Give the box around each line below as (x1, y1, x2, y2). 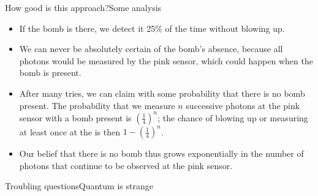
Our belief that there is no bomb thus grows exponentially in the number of (19, 147, 304, 160)
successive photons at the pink (186, 99, 300, 111)
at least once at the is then (19, 125, 121, 138)
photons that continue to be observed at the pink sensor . (19, 159, 233, 171)
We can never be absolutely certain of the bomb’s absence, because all (19, 42, 283, 55)
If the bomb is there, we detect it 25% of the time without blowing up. (19, 21, 285, 34)
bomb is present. (19, 66, 81, 79)
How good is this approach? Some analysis (5, 1, 162, 13)
